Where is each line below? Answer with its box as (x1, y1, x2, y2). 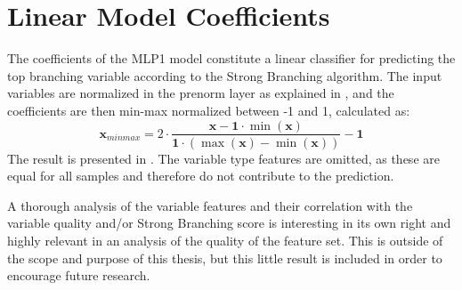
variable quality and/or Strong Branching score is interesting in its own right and (7, 213, 451, 232)
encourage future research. (7, 266, 150, 285)
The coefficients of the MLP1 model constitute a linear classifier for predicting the (7, 49, 456, 68)
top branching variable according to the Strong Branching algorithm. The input (7, 66, 442, 85)
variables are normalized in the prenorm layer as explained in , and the (7, 84, 394, 102)
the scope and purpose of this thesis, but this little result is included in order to (7, 248, 442, 267)
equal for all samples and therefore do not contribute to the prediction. (7, 166, 394, 185)
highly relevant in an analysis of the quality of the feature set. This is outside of (7, 230, 443, 249)
